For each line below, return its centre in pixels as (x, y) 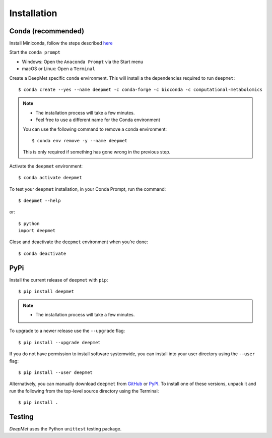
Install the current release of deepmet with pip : (59, 280)
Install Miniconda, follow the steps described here (61, 43)
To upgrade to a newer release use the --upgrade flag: (67, 331)
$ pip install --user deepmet (56, 372)
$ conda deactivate (42, 253)
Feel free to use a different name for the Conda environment (98, 120)
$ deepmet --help (40, 200)
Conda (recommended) (47, 31)
